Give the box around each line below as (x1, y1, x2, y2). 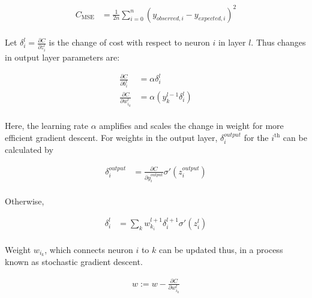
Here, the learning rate (5, 119, 88, 132)
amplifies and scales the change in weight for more (99, 119, 284, 132)
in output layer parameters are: (5, 51, 120, 63)
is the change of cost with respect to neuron (49, 36, 210, 49)
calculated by (5, 143, 53, 156)
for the (244, 131, 269, 143)
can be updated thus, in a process (159, 243, 283, 255)
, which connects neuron (44, 243, 133, 255)
